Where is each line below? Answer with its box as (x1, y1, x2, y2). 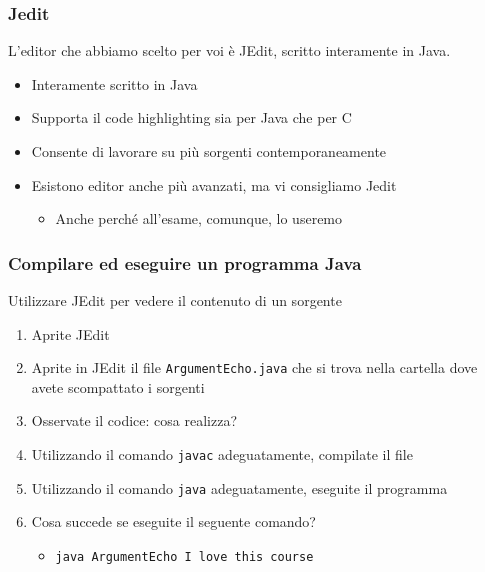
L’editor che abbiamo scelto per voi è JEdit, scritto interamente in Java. (8, 40, 451, 61)
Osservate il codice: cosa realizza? (31, 410, 237, 431)
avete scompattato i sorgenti (31, 376, 205, 397)
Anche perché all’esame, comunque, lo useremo (55, 208, 343, 229)
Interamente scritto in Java (31, 73, 198, 94)
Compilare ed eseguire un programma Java (8, 250, 362, 275)
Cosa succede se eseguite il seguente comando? (31, 511, 316, 532)
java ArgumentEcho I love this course (55, 549, 314, 564)
